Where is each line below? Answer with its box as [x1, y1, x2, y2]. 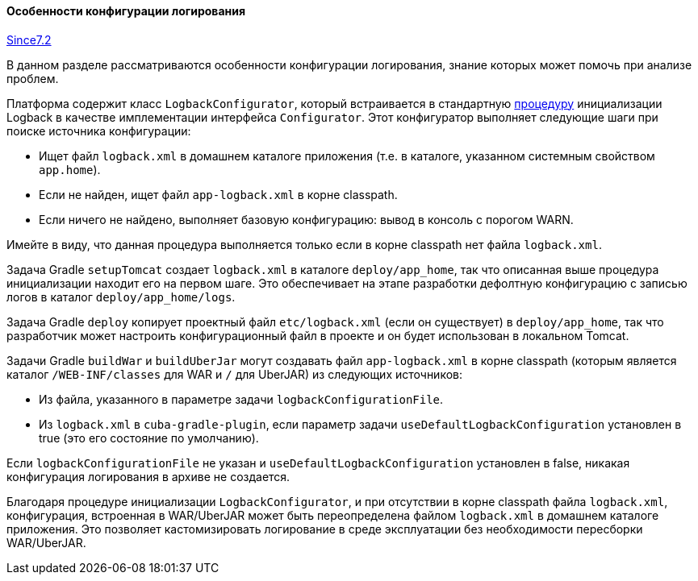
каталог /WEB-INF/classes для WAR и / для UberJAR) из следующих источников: [6, 367, 463, 381]
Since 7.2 [6, 32, 52, 47]
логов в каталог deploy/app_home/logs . [6, 289, 236, 304]
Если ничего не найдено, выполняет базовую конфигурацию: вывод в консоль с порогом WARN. [39, 212, 574, 226]
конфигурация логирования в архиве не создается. [6, 469, 290, 483]
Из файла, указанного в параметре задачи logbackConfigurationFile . [39, 392, 444, 406]
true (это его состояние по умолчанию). [39, 430, 259, 445]
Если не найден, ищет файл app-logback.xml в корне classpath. [39, 187, 398, 201]
